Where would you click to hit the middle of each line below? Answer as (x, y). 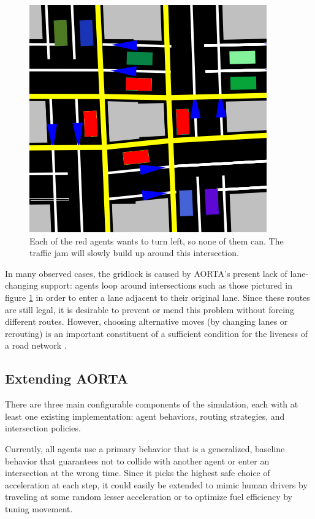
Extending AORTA (67, 378)
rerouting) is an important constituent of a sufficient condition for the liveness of (157, 333)
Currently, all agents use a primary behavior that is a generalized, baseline (145, 448)
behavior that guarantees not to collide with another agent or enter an (137, 460)
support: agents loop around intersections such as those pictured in (166, 285)
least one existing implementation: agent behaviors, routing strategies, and (145, 416)
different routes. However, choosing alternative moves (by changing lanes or (146, 321)
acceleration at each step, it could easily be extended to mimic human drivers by (156, 484)
